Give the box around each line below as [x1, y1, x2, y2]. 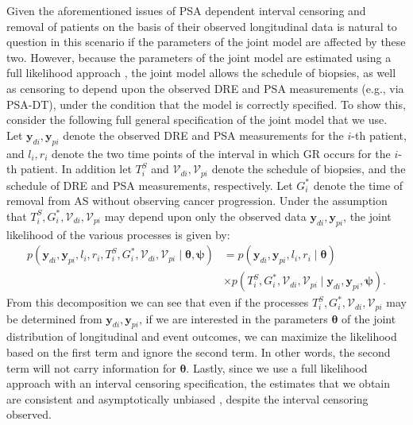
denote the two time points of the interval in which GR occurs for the [51, 145, 391, 161]
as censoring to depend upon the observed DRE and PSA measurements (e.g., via [6, 79, 404, 96]
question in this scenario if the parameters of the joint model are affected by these [6, 33, 406, 50]
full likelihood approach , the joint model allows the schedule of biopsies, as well [6, 64, 396, 81]
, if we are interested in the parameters [138, 310, 328, 326]
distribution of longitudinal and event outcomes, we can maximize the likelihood [6, 328, 397, 345]
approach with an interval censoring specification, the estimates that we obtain [6, 375, 391, 392]
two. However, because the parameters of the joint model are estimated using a [6, 48, 392, 65]
